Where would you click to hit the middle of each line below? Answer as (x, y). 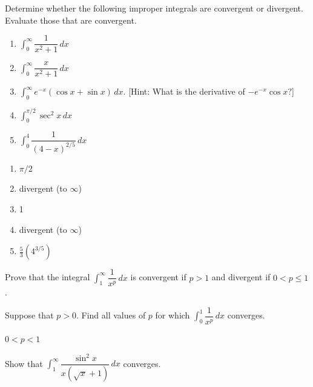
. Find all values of (111, 315)
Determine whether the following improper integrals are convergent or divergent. (154, 8)
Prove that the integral (48, 277)
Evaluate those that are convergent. (71, 20)
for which (173, 315)
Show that (24, 363)
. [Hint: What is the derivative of (184, 91)
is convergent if (158, 277)
